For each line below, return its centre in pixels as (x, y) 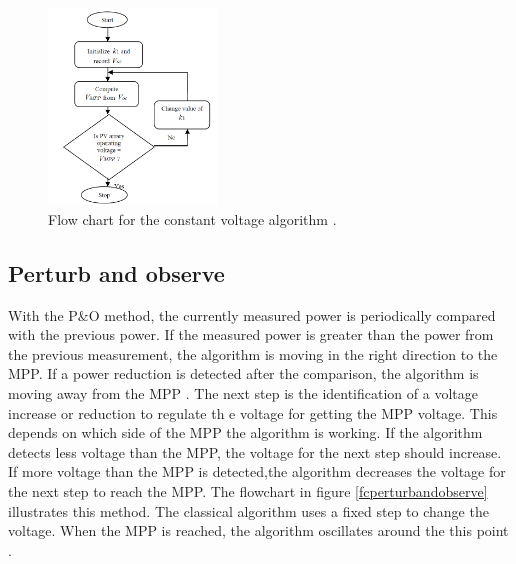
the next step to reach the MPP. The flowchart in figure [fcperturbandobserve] (248, 491)
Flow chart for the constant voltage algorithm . (192, 218)
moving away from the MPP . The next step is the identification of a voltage (243, 393)
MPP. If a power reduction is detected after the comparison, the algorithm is (243, 373)
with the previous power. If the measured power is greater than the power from (251, 334)
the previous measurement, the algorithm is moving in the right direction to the (253, 353)
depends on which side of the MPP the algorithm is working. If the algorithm (245, 432)
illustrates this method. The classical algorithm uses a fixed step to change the (248, 510)
